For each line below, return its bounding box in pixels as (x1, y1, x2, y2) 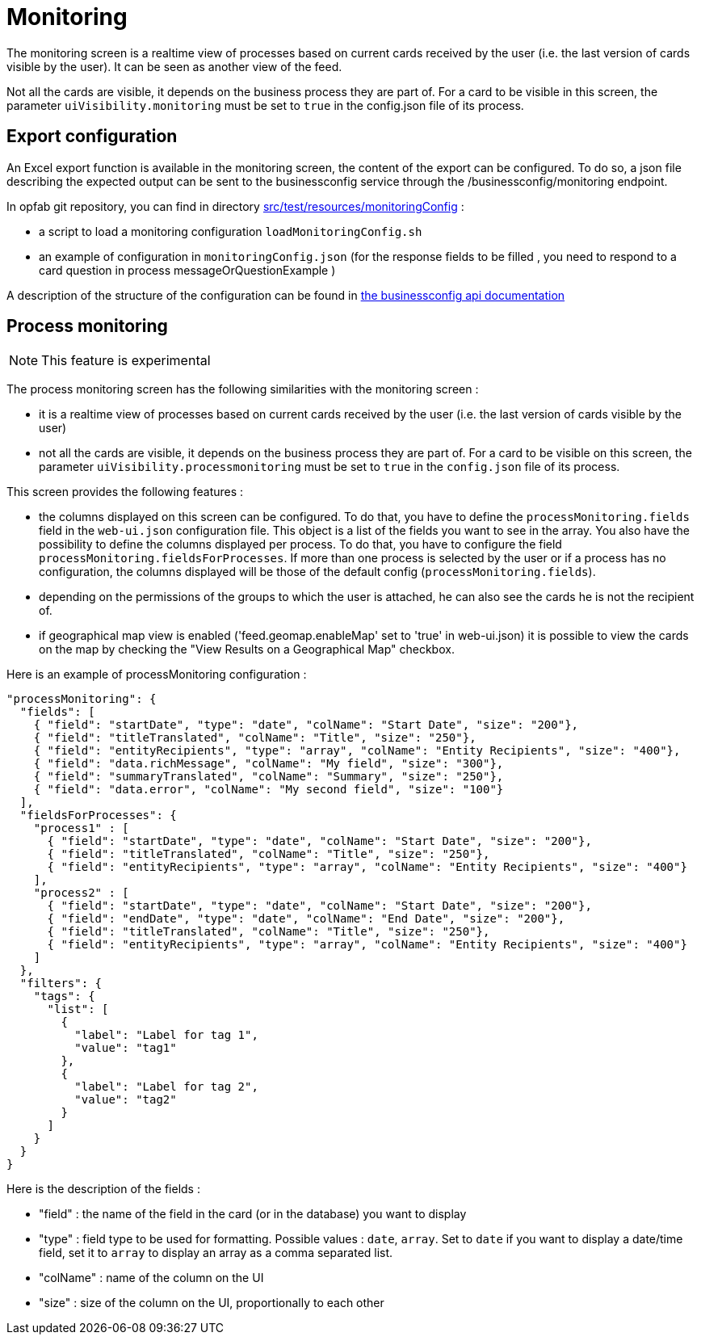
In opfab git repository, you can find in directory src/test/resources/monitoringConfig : (6, 199, 464, 213)
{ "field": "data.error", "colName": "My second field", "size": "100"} (33, 783, 504, 797)
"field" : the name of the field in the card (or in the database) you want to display (39, 1207, 467, 1221)
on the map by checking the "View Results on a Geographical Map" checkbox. (39, 642, 455, 657)
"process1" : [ (33, 822, 129, 835)
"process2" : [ (33, 886, 129, 900)
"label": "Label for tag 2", (74, 1080, 258, 1094)
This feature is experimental (41, 352, 211, 369)
